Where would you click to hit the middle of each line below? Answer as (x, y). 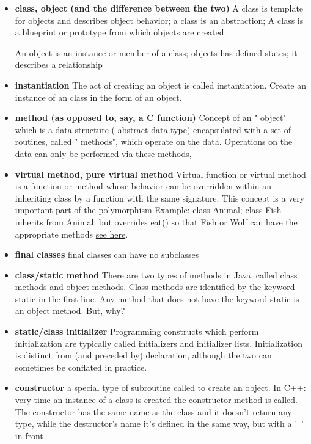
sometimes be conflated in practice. (81, 367)
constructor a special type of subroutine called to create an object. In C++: (160, 388)
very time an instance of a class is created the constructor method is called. (156, 400)
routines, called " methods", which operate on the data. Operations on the (154, 141)
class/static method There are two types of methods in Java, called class (156, 275)
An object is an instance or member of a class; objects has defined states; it (156, 52)
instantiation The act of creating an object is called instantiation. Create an (160, 85)
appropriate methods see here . (71, 234)
